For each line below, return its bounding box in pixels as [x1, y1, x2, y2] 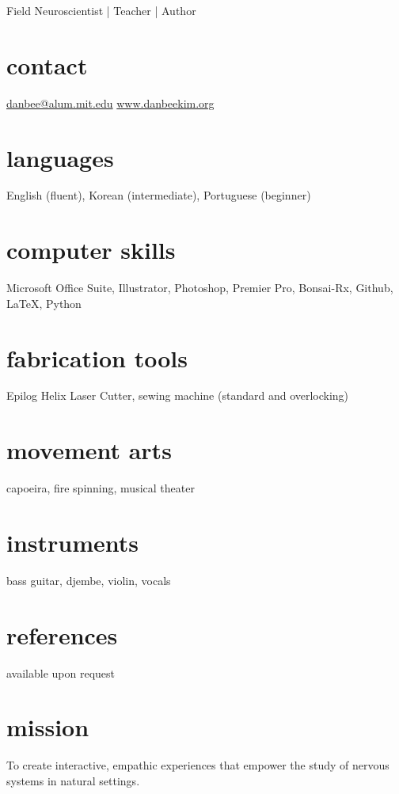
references [6, 618, 118, 651]
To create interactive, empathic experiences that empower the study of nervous [6, 757, 389, 773]
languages [6, 141, 114, 173]
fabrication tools [6, 341, 188, 374]
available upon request [6, 664, 116, 681]
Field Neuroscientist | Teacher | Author [6, 2, 196, 18]
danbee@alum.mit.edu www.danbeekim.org [6, 94, 215, 111]
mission [6, 711, 89, 743]
